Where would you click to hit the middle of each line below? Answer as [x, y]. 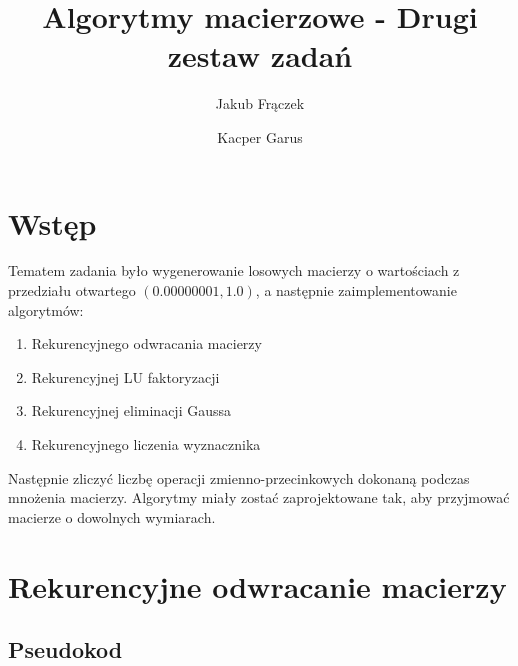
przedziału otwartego [72, 290]
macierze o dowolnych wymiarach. [112, 516]
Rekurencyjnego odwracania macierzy [146, 343]
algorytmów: [46, 309]
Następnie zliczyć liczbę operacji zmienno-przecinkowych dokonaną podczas [239, 477]
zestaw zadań [260, 55]
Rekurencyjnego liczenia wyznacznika [146, 444]
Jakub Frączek [260, 103]
